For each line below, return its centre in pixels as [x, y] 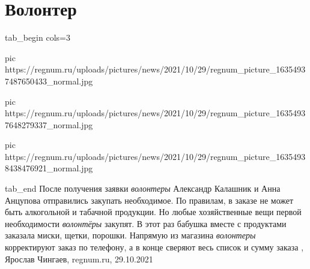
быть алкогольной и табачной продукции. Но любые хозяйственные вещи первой [153, 212]
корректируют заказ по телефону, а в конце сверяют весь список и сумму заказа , [154, 247]
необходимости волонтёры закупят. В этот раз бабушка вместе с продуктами [146, 223]
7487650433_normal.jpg [49, 81]
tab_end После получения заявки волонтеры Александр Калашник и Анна [143, 188]
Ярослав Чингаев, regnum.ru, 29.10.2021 [79, 259]
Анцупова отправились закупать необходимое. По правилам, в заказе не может [149, 200]
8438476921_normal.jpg [49, 168]
